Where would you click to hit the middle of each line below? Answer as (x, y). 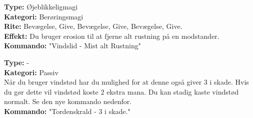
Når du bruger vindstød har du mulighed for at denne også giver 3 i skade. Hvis (126, 82)
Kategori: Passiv (31, 72)
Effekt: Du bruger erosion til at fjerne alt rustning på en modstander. (112, 36)
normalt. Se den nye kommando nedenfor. (68, 101)
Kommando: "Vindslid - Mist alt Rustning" (72, 46)
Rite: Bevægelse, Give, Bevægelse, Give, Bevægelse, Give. (93, 26)
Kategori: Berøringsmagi (44, 16)
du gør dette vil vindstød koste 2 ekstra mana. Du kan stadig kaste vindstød (121, 91)
